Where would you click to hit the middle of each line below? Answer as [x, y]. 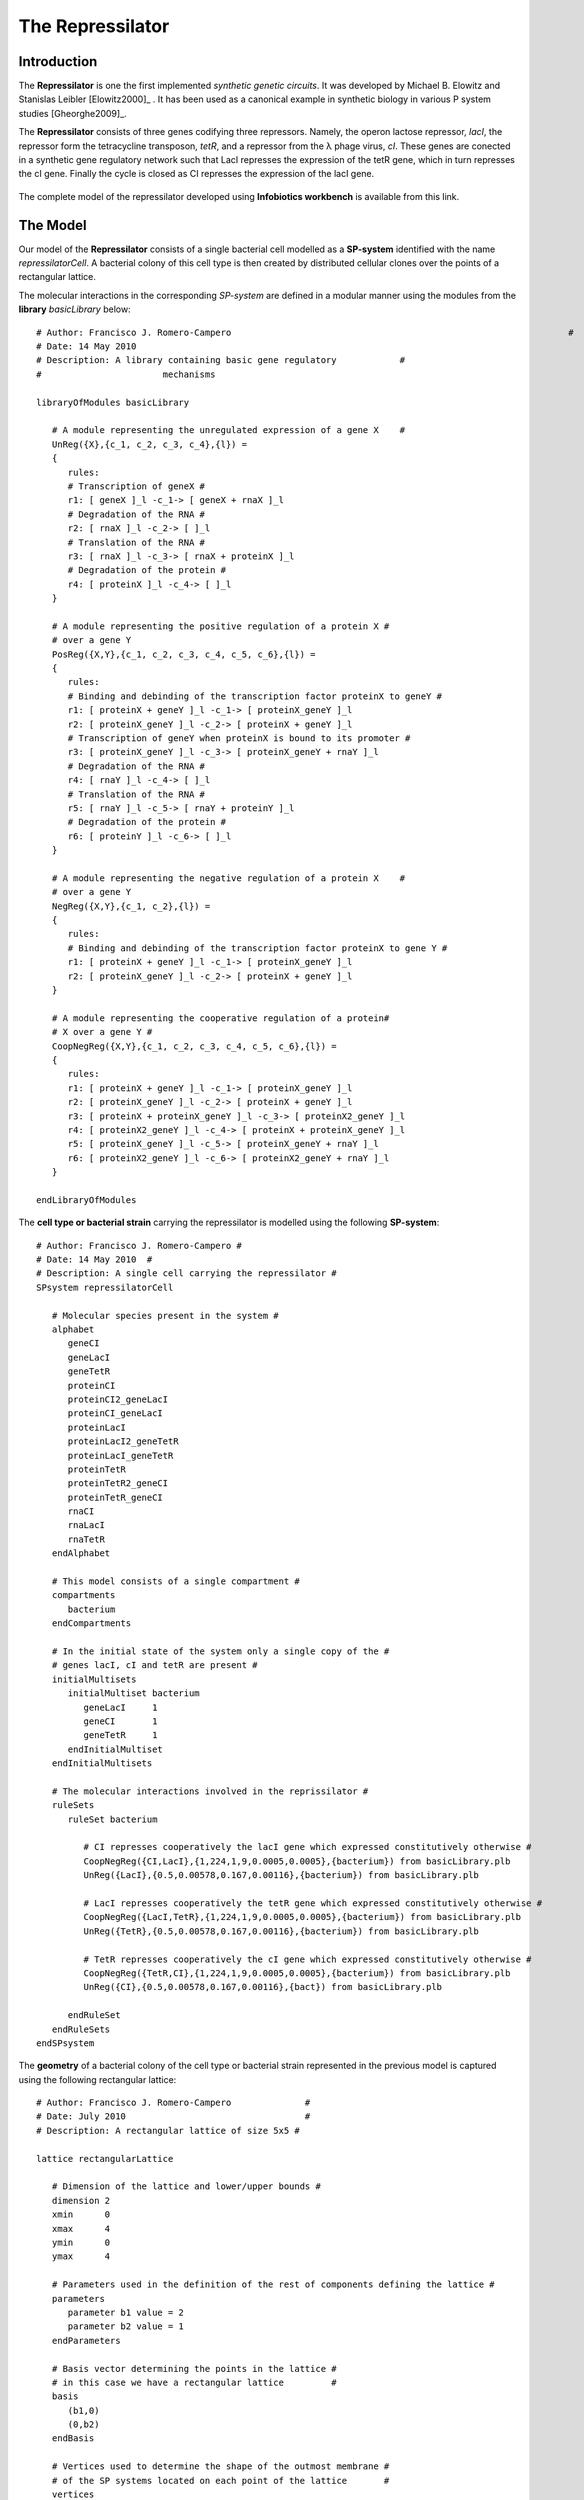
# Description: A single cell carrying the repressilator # [186, 1273]
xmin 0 [81, 2214]
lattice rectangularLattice [105, 2158]
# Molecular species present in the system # [165, 1315]
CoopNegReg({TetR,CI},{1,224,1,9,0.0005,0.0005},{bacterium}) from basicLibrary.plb [297, 1973]
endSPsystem [65, 2043]
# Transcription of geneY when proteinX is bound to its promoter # [239, 738]
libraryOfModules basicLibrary [113, 402]
